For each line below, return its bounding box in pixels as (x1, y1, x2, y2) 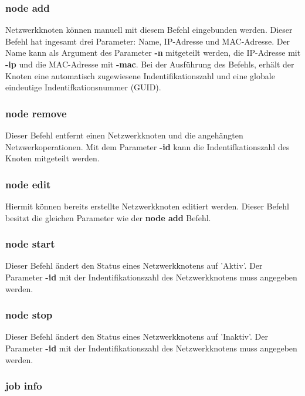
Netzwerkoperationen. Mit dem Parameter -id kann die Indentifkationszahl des (5, 140, 290, 153)
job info (5, 378, 42, 393)
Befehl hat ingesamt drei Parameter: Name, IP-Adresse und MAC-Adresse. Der (5, 35, 290, 47)
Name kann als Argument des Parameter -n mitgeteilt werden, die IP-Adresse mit (5, 46, 301, 59)
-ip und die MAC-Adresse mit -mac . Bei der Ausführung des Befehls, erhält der (5, 58, 294, 70)
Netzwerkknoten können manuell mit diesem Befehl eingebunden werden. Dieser (5, 23, 293, 36)
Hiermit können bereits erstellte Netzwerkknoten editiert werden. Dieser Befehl (5, 200, 289, 212)
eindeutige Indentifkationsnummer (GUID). (5, 81, 161, 93)
